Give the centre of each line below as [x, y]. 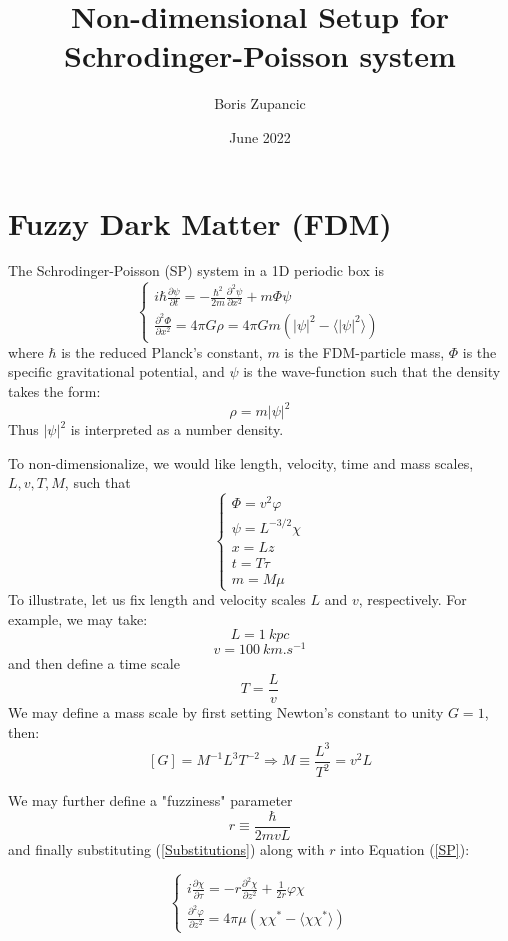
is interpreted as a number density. [177, 429]
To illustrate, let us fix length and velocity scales [157, 599]
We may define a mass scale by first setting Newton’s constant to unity [226, 712]
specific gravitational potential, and [116, 371]
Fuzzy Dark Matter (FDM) [200, 222]
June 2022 [260, 136]
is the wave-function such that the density [372, 371]
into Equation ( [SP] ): [405, 848]
